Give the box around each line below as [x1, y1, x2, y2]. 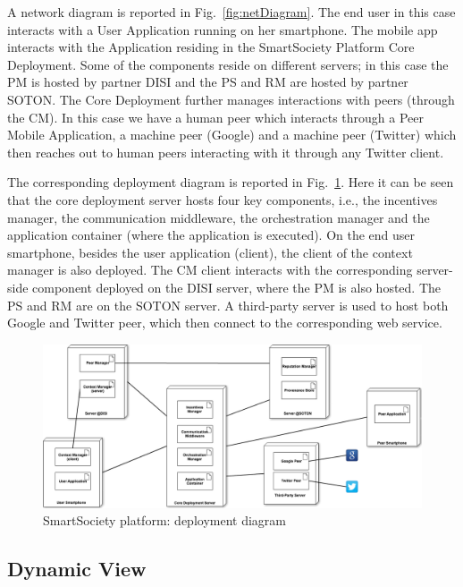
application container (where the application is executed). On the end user [7, 225, 416, 244]
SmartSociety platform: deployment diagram [43, 511, 286, 530]
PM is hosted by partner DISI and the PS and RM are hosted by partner [7, 72, 408, 91]
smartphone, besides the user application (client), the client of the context [7, 242, 413, 261]
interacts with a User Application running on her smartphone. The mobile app [7, 20, 438, 38]
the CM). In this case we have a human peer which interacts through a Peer [7, 107, 425, 126]
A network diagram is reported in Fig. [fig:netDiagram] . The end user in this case [7, 3, 456, 21]
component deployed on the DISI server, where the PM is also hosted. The [32, 277, 442, 296]
